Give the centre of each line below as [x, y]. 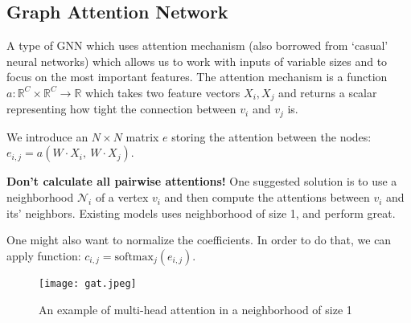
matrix [142, 136]
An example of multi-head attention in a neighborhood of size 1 [195, 309]
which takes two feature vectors [163, 92]
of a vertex [122, 197]
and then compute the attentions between [267, 197]
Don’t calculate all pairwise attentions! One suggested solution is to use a [202, 181]
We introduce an [47, 136]
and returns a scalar [328, 92]
